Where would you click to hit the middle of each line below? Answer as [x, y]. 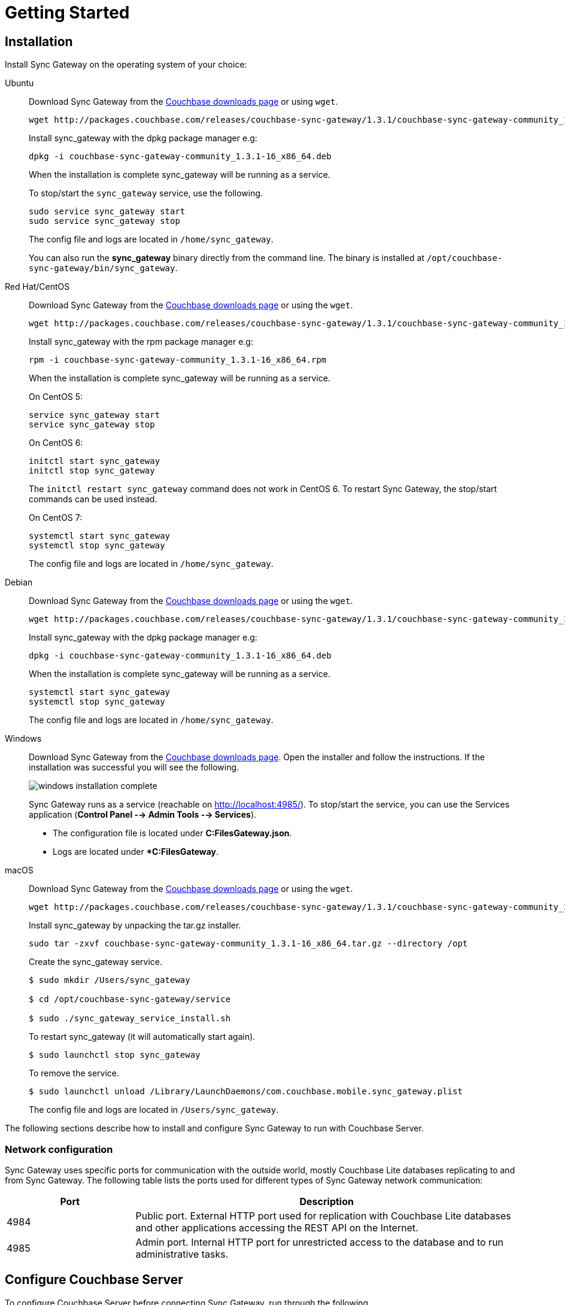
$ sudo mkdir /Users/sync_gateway [110, 980]
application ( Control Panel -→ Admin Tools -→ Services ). [143, 815]
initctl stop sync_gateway [92, 471]
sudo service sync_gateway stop [104, 221]
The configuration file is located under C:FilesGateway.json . [172, 833]
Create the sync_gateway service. [96, 962]
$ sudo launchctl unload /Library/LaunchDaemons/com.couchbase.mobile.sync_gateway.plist [246, 1092]
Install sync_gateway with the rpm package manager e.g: [141, 342]
